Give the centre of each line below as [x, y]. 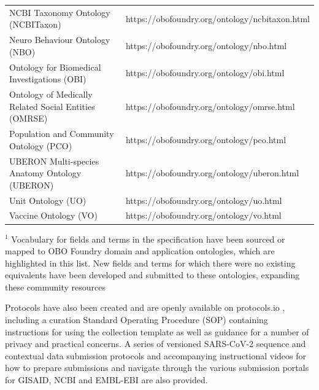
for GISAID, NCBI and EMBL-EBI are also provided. [106, 380]
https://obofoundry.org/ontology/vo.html [203, 215]
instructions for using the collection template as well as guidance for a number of [157, 331]
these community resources [55, 287]
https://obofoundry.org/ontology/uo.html [204, 200]
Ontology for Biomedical [55, 67]
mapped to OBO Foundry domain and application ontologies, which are [140, 251]
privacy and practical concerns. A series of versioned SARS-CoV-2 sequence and [156, 344]
